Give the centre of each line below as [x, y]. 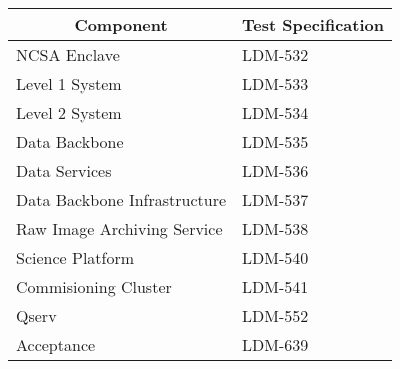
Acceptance [56, 344]
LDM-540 [275, 257]
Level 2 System [69, 112]
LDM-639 [275, 344]
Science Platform [75, 257]
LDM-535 [275, 141]
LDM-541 [275, 286]
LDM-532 [275, 54]
